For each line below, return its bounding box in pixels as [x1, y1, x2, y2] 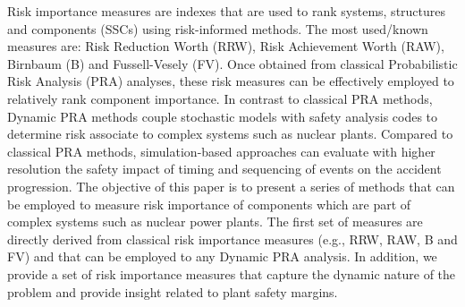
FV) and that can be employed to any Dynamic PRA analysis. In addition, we [7, 247, 437, 266]
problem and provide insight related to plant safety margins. [7, 282, 338, 301]
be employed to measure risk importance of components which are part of [7, 194, 411, 213]
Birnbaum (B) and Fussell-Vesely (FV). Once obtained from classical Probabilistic [7, 54, 458, 72]
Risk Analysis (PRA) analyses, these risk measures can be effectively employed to [7, 72, 454, 90]
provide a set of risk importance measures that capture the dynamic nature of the [7, 264, 456, 283]
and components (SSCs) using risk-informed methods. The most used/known [7, 19, 428, 38]
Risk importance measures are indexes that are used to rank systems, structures [7, 2, 446, 20]
